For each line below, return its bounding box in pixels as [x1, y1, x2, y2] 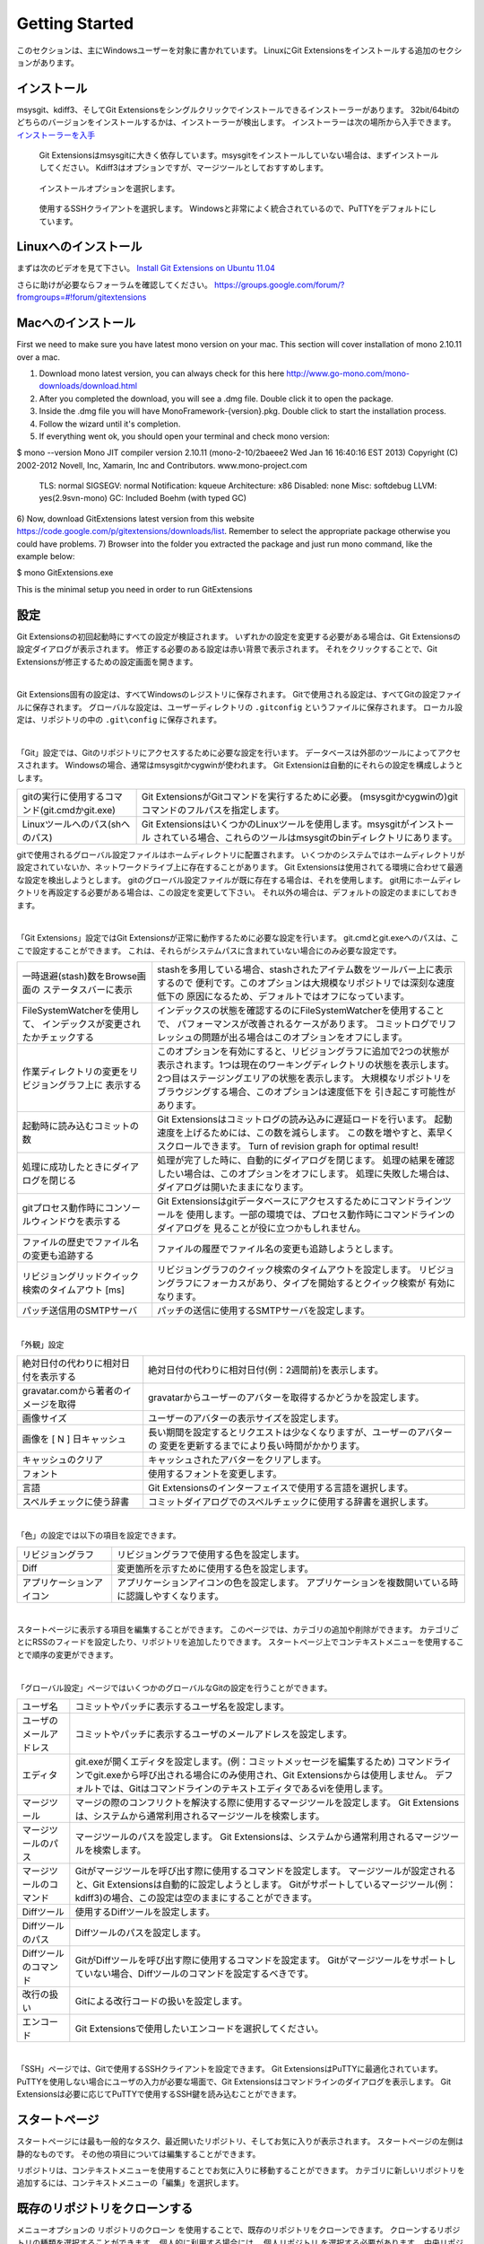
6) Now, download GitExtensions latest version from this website [16, 513, 255, 524]
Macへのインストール [16, 315, 136, 331]
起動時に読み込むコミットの [22, 1120, 139, 1133]
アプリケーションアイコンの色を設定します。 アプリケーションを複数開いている [117, 1576, 450, 1589]
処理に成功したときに [22, 1161, 112, 1173]
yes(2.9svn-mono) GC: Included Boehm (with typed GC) [39, 493, 246, 504]
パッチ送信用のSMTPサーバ [22, 1304, 138, 1317]
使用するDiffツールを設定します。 [74, 1906, 215, 1918]
